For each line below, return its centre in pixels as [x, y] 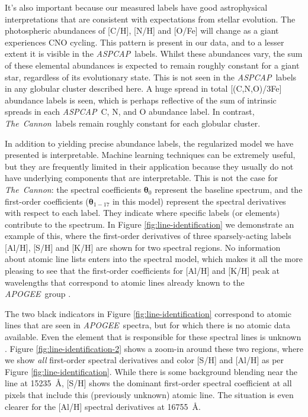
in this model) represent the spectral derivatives [199, 201]
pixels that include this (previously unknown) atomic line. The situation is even [149, 395]
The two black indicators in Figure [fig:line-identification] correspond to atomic [148, 313]
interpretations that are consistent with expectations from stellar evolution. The [150, 19]
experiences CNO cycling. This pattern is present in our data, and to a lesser [145, 42]
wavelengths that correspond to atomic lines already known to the [125, 282]
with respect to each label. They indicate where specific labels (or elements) [142, 213]
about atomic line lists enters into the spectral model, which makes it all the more [154, 259]
